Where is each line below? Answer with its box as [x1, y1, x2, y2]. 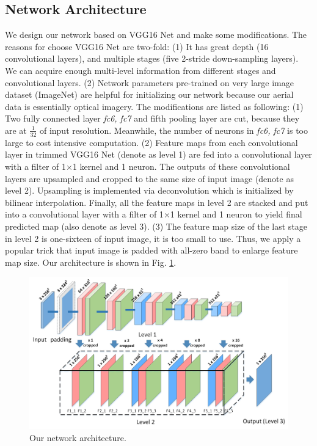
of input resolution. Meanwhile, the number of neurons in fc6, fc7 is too [39, 123, 308, 136]
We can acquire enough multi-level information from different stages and [5, 64, 276, 76]
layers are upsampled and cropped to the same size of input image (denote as [5, 172, 294, 185]
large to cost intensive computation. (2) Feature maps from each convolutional [5, 136, 298, 148]
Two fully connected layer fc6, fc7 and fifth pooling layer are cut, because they [5, 112, 300, 125]
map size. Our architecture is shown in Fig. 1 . [5, 255, 177, 268]
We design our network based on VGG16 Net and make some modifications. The [5, 28, 307, 41]
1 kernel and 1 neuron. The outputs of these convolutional [72, 159, 290, 172]
